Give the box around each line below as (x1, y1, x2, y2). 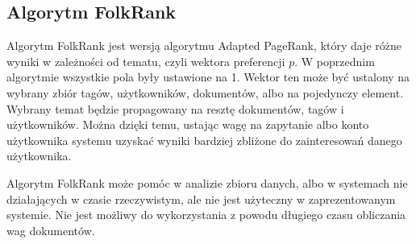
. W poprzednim (294, 52, 375, 69)
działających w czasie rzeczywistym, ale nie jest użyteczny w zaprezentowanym (6, 190, 396, 207)
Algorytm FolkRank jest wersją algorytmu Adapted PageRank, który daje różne (6, 37, 401, 54)
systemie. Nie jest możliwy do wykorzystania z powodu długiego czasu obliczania (6, 206, 406, 223)
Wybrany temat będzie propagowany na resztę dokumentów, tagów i (6, 100, 344, 117)
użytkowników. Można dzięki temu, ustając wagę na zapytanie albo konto (6, 116, 369, 133)
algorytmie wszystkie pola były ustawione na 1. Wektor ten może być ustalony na (6, 68, 410, 85)
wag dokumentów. (6, 221, 95, 238)
